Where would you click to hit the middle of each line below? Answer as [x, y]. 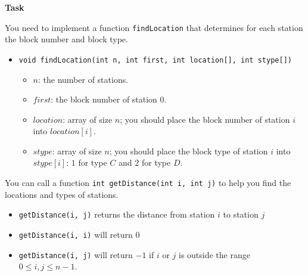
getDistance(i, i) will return [76, 234]
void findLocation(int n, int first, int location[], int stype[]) [155, 60]
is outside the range [214, 254]
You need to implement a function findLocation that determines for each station [154, 27]
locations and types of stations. [62, 194]
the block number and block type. [66, 39]
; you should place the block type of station [189, 151]
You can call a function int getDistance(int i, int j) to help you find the [148, 183]
